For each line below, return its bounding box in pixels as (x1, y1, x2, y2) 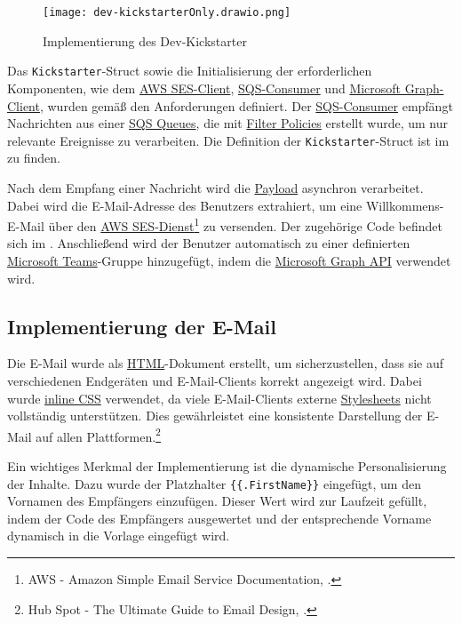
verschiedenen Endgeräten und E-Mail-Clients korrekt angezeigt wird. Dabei (7, 371, 422, 389)
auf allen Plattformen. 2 (36, 424, 161, 445)
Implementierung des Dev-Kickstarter (43, 31, 247, 50)
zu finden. (7, 148, 60, 167)
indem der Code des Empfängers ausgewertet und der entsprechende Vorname (7, 508, 432, 527)
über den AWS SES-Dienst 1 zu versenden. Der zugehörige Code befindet (48, 214, 442, 235)
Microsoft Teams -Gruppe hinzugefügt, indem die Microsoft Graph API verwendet (7, 251, 451, 269)
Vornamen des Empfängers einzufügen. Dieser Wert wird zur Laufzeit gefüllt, (7, 492, 427, 510)
